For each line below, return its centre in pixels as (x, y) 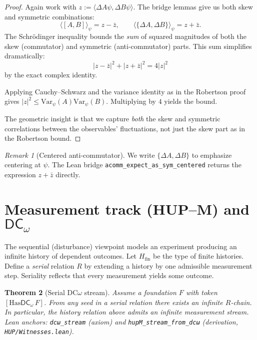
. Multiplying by (131, 101)
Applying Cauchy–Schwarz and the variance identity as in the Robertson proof (125, 91)
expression (20, 174)
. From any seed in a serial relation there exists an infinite (133, 302)
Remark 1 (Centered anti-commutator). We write (80, 155)
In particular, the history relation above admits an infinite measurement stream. (127, 312)
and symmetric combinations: (49, 16)
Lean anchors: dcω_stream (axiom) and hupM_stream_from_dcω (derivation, (121, 321)
